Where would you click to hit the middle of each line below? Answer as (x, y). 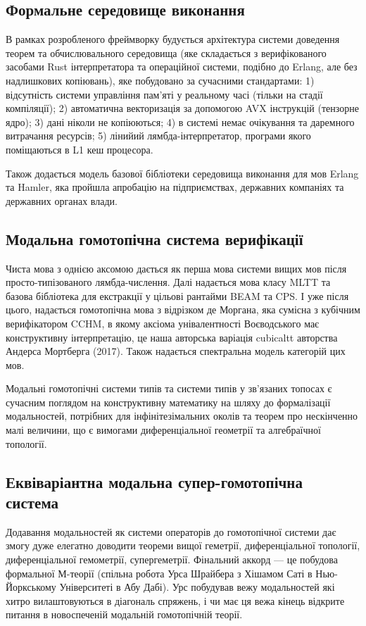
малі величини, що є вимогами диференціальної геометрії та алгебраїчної (163, 430)
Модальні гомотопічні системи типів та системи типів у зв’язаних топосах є (169, 388)
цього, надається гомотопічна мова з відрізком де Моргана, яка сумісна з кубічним (183, 309)
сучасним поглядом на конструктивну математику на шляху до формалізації (168, 402)
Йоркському (31, 587)
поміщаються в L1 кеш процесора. (80, 149)
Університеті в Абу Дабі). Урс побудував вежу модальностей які (197, 587)
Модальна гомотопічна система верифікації (154, 238)
